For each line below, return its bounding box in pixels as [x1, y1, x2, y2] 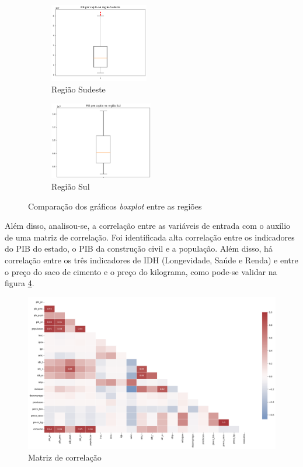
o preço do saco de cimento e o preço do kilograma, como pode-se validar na [5, 265, 277, 277]
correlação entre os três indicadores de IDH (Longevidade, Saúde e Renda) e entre [5, 254, 298, 266]
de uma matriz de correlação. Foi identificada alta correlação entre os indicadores [5, 231, 295, 243]
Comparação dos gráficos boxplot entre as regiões [28, 200, 202, 212]
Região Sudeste [51, 83, 106, 95]
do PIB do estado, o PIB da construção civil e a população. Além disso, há [5, 242, 273, 255]
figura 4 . [5, 277, 34, 289]
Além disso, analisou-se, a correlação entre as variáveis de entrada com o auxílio [5, 219, 291, 232]
